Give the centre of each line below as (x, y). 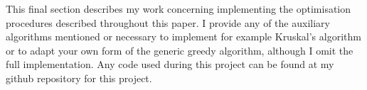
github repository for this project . (79, 78)
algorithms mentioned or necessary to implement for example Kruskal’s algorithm (183, 36)
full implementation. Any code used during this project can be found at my (170, 64)
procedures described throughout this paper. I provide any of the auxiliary (168, 22)
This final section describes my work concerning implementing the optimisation (179, 9)
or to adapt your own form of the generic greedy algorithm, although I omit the (180, 50)
